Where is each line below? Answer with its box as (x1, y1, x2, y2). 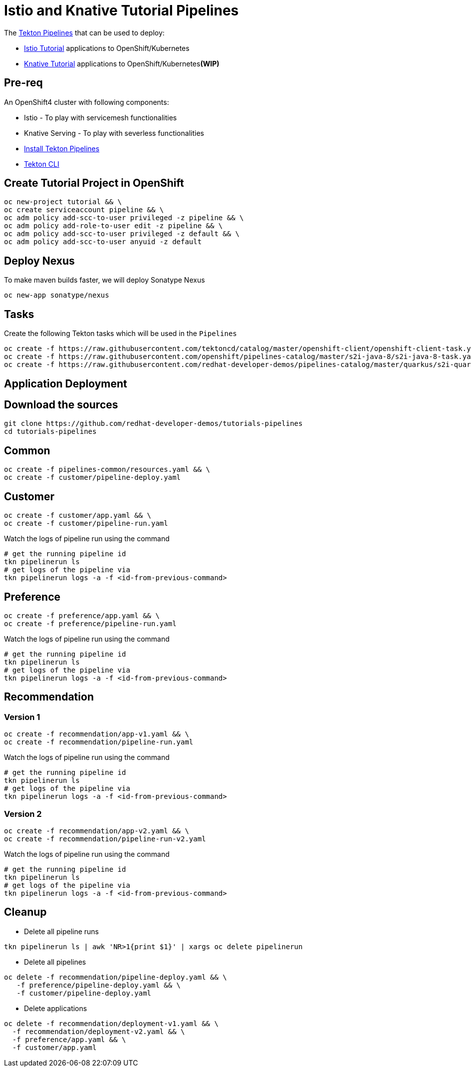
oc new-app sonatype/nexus (4, 291, 109, 300)
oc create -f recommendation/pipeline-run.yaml (4, 738, 194, 746)
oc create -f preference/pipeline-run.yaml (4, 619, 177, 628)
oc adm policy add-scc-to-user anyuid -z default (4, 238, 202, 246)
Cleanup (4, 906, 47, 919)
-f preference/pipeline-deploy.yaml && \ (16, 981, 181, 989)
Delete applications (24, 1004, 87, 1013)
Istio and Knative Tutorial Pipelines (4, 2, 239, 19)
